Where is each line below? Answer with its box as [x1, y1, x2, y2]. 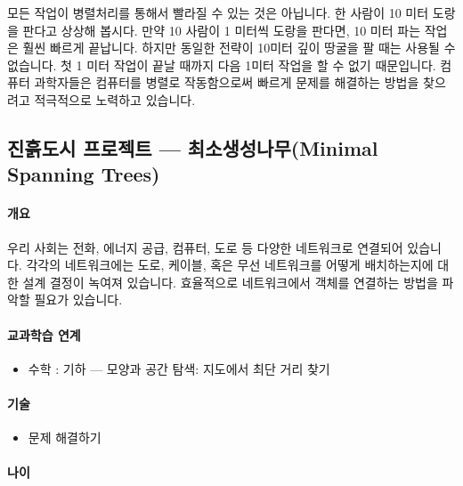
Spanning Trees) [7, 160, 160, 188]
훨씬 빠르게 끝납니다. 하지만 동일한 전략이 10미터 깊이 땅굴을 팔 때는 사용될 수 [22, 38, 456, 57]
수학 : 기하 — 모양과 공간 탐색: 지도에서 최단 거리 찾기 [28, 359, 330, 377]
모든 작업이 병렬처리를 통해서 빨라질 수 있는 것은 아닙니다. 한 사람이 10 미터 [7, 4, 429, 21]
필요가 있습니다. [34, 290, 123, 309]
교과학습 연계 [7, 325, 81, 344]
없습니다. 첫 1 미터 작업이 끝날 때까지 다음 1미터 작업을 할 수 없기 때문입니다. [7, 55, 436, 74]
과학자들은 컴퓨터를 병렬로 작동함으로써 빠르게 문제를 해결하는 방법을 [34, 73, 419, 92]
